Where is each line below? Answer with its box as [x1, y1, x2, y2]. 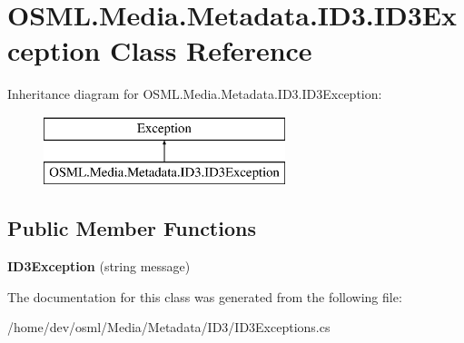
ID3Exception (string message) [7, 257, 191, 276]
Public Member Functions [7, 214, 256, 242]
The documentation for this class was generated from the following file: [7, 287, 402, 306]
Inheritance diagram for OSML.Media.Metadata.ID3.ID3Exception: [7, 84, 382, 103]
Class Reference [110, 32, 312, 69]
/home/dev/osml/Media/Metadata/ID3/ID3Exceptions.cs [7, 318, 331, 337]
